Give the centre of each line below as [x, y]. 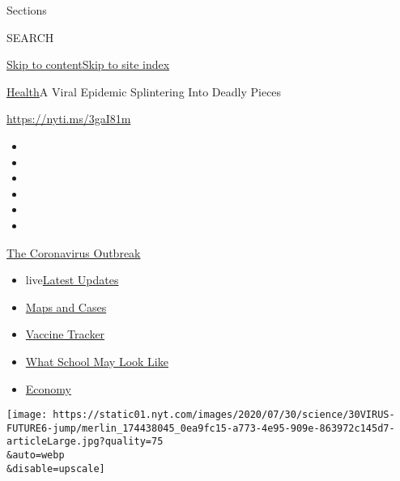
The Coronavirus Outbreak [74, 252]
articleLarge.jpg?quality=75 [85, 442]
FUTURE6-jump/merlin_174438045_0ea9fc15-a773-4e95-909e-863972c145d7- [201, 428]
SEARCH [30, 37]
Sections [27, 10]
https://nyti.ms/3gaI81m [69, 119]
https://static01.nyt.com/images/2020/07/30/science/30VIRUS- [224, 415]
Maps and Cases [66, 306]
